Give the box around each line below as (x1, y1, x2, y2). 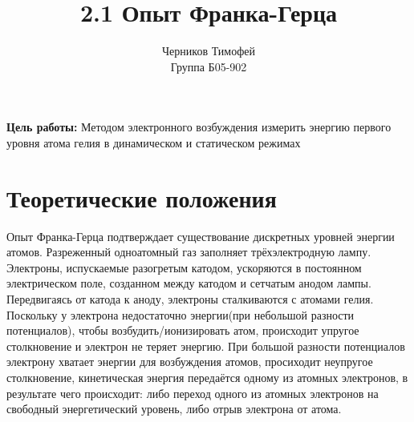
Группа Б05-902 (170, 58, 247, 74)
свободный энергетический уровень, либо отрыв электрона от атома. (6, 400, 342, 417)
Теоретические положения (6, 181, 277, 214)
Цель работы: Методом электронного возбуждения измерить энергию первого (6, 119, 392, 135)
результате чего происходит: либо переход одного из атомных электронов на (6, 384, 379, 401)
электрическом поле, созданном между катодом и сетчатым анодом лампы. (6, 275, 371, 291)
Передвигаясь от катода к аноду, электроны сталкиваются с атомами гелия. (6, 291, 374, 307)
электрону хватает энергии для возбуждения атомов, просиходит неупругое (6, 353, 373, 370)
